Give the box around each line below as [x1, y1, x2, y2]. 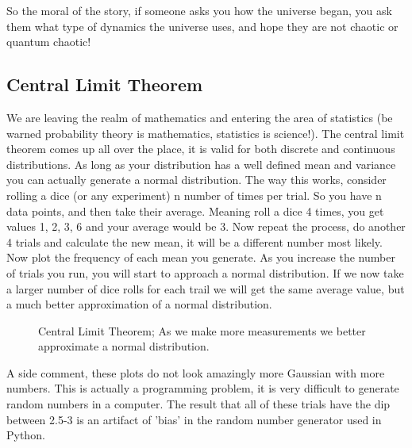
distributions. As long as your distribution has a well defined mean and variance [6, 155, 396, 172]
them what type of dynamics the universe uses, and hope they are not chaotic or [6, 17, 399, 34]
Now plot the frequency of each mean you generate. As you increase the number [6, 249, 395, 266]
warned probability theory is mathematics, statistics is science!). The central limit [6, 124, 405, 141]
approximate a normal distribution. [38, 338, 210, 354]
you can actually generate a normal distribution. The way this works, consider [6, 171, 387, 188]
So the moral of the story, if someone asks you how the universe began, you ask [6, 2, 392, 18]
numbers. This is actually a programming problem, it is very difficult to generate [6, 380, 399, 396]
